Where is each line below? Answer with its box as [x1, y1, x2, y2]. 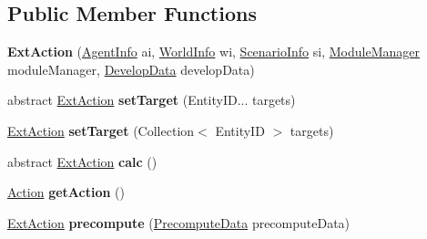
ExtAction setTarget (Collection [7, 120, 195, 140]
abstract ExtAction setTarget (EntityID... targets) [7, 90, 296, 109]
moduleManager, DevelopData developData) [7, 59, 255, 78]
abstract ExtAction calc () [7, 151, 158, 171]
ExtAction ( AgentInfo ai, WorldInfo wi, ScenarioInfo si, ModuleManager [7, 42, 420, 61]
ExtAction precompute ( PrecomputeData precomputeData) [7, 213, 351, 232]
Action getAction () [7, 182, 125, 202]
